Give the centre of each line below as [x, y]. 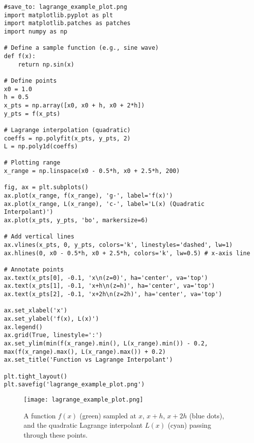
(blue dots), [207, 415]
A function [40, 415]
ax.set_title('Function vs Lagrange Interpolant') [88, 360]
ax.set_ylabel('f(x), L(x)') [52, 319]
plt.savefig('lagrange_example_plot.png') [74, 385]
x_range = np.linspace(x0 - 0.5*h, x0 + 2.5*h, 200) [92, 171]
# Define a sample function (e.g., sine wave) [81, 48]
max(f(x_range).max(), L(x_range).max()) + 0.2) [85, 352]
